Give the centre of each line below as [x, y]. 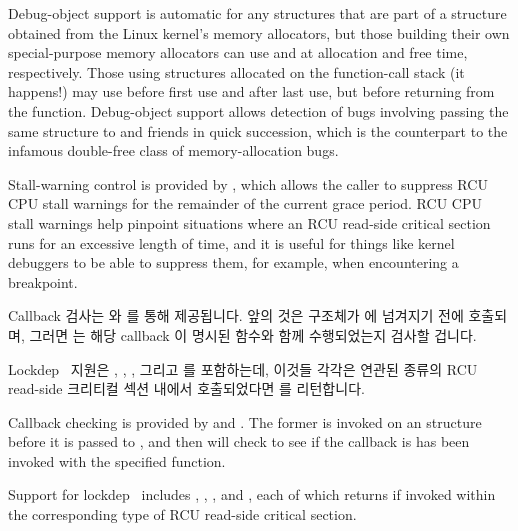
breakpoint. [43, 281]
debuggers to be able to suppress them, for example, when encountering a [233, 262]
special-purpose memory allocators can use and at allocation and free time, [238, 52]
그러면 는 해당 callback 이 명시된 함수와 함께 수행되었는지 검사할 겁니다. [253, 334]
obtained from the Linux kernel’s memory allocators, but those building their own [259, 32]
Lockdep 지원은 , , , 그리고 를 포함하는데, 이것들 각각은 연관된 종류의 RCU [243, 368]
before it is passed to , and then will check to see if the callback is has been [239, 441]
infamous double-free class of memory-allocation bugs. [173, 150]
